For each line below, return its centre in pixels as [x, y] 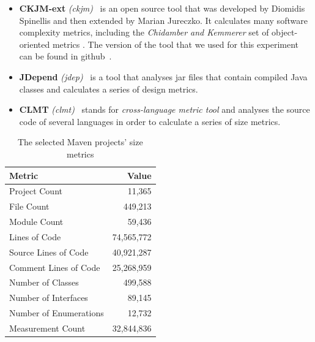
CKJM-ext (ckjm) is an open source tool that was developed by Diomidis [162, 8]
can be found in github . [65, 56]
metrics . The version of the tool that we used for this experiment [176, 44]
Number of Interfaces [49, 298]
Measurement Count [47, 328]
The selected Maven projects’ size [80, 142]
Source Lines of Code [49, 252]
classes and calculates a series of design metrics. [109, 89]
